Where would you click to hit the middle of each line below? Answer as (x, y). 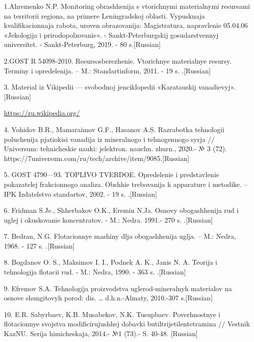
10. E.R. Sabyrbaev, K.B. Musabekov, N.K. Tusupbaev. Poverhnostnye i (112, 314)
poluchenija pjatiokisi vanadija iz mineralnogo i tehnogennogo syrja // (109, 139)
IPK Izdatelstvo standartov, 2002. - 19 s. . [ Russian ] (81, 194)
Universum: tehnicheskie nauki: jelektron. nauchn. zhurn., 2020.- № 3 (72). (116, 148)
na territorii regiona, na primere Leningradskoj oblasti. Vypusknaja (105, 15)
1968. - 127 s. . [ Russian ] (39, 245)
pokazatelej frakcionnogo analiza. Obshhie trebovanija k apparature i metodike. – (126, 184)
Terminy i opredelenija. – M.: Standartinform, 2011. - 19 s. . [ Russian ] (107, 70)
